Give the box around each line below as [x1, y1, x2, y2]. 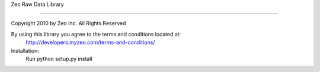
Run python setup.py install [25, 55, 92, 62]
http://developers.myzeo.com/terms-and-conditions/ [25, 39, 155, 46]
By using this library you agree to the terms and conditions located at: [11, 30, 181, 37]
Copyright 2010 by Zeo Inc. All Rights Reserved [11, 20, 126, 27]
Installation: [11, 47, 40, 54]
